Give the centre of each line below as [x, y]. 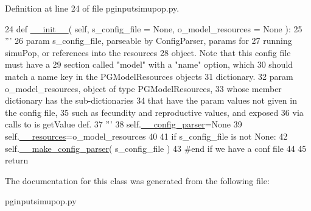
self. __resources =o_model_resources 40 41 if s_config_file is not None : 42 [146, 136]
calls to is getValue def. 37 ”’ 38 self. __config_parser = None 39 [124, 124]
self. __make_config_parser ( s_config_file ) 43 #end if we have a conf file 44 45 [156, 148]
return [17, 160]
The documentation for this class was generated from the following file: [137, 180]
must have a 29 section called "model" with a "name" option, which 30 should [149, 64]
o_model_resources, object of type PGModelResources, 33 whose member [143, 88]
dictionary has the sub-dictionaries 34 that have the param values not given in [151, 100]
